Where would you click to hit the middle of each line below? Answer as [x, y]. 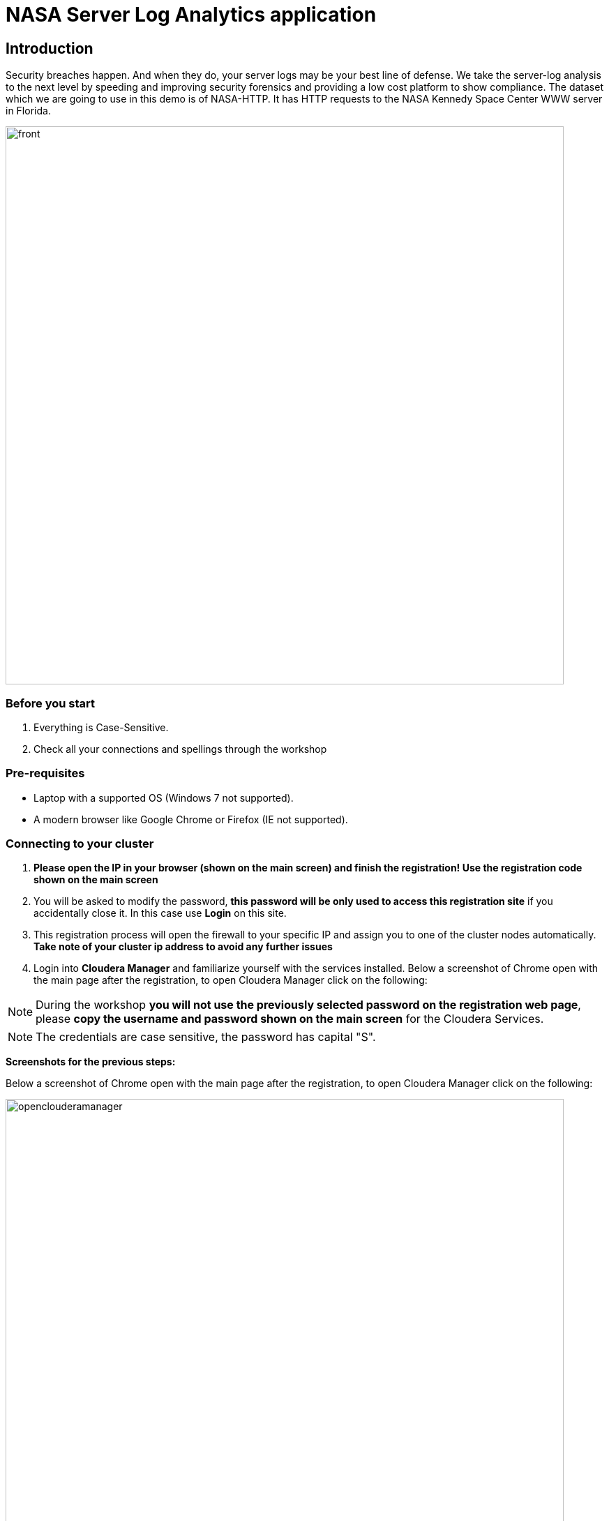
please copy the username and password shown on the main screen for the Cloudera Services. [290, 1019]
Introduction [50, 48]
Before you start [50, 703]
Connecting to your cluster [80, 844]
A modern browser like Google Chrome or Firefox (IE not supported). [191, 819]
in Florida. [28, 111]
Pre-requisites [45, 773]
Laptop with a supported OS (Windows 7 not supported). [164, 797]
